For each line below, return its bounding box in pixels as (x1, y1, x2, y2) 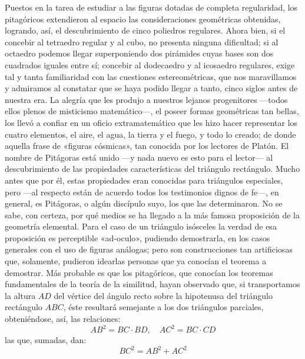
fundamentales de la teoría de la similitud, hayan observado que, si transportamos (5, 278, 300, 290)
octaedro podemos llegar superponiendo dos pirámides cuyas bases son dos (5, 47, 274, 59)
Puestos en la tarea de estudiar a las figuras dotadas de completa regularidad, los (5, 1, 298, 13)
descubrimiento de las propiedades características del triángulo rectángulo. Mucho (5, 162, 300, 175)
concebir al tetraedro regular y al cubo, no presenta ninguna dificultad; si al (5, 35, 279, 48)
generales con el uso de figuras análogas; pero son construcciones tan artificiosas (5, 243, 293, 255)
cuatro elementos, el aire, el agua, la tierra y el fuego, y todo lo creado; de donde (5, 128, 296, 140)
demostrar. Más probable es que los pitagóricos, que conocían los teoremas (5, 266, 273, 278)
